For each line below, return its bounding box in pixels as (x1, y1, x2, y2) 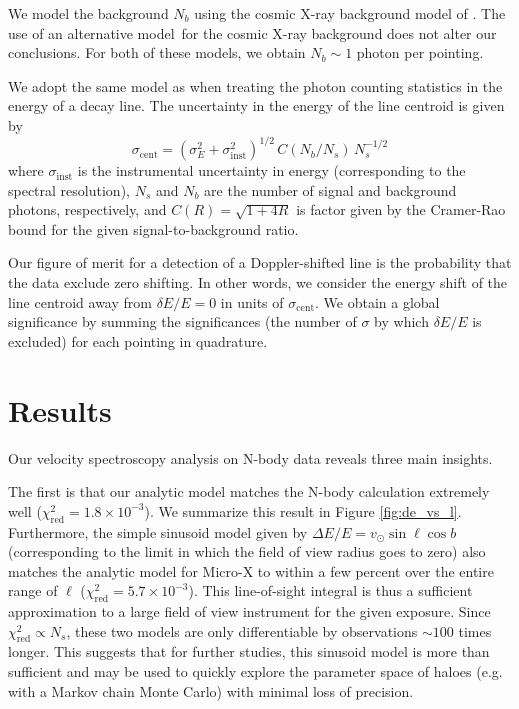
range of (8, 580, 58, 601)
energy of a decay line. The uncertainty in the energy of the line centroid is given (8, 95, 505, 116)
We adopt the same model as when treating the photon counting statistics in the (8, 75, 503, 96)
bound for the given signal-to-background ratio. (8, 218, 299, 239)
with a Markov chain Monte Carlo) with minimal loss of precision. (8, 680, 414, 701)
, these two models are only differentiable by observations (66, 620, 418, 641)
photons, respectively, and (8, 199, 167, 220)
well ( (8, 500, 42, 521)
